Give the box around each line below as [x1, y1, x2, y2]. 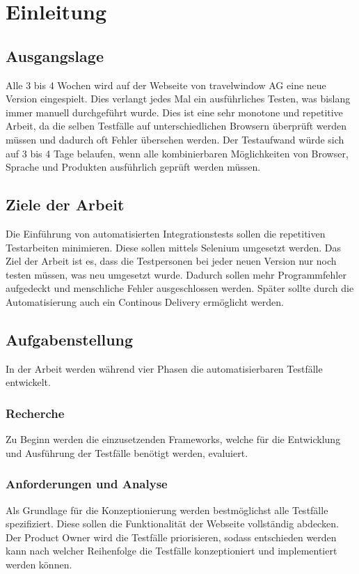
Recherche [6, 404, 65, 421]
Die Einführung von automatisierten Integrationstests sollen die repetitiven [6, 226, 326, 240]
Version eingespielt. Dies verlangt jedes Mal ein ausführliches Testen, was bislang [6, 91, 351, 106]
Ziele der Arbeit [6, 194, 125, 215]
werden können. [6, 557, 72, 571]
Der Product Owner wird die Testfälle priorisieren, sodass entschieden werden [6, 529, 337, 544]
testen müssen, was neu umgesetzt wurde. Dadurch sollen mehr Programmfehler [6, 267, 346, 281]
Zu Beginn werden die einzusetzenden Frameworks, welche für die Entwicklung [6, 432, 341, 447]
